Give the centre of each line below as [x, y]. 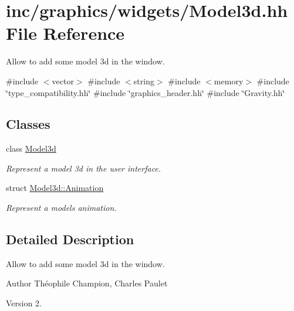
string [144, 81]
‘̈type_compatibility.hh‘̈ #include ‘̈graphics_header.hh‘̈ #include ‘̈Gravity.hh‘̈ [146, 92]
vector [63, 81]
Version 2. [24, 303]
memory [229, 81]
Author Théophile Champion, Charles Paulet [87, 283]
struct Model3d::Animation [55, 188]
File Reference [65, 33]
